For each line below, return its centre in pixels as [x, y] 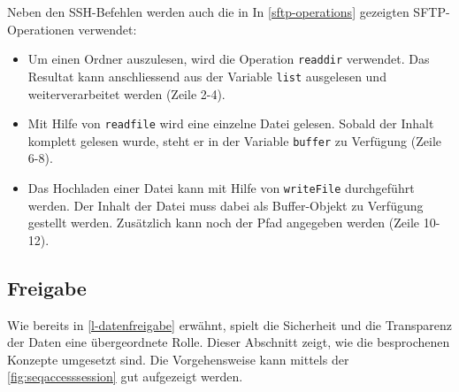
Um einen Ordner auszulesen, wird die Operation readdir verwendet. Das [229, 59]
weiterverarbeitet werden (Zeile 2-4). [126, 93]
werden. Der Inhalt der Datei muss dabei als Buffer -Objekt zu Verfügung [226, 205]
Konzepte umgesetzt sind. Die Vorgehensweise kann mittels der [178, 359]
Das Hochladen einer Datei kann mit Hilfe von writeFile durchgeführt [221, 188]
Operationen [41, 29]
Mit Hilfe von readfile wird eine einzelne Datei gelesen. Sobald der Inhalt [231, 123]
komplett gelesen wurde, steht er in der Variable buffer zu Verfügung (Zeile [234, 140]
